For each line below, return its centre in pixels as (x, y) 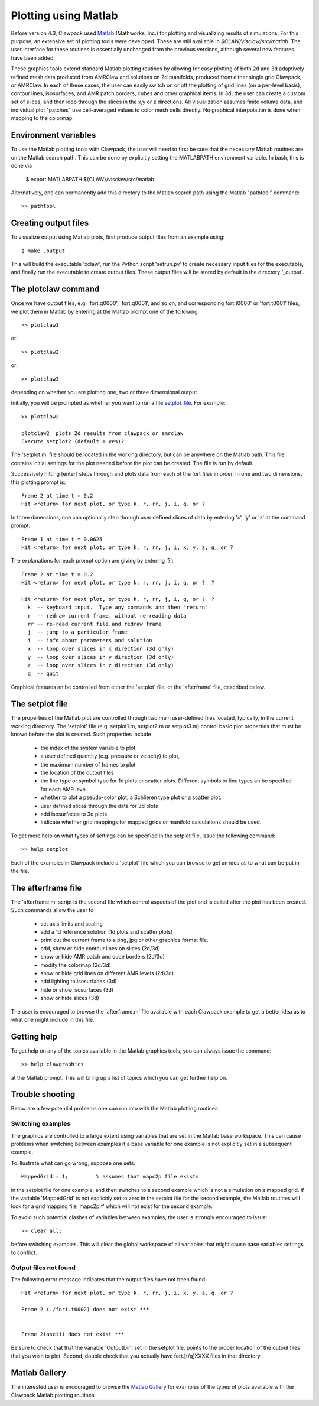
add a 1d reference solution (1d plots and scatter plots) (107, 931)
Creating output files (50, 223)
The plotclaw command (55, 289)
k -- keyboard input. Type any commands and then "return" (118, 608)
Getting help (34, 1036)
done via (22, 166)
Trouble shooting (43, 1094)
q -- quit (43, 673)
